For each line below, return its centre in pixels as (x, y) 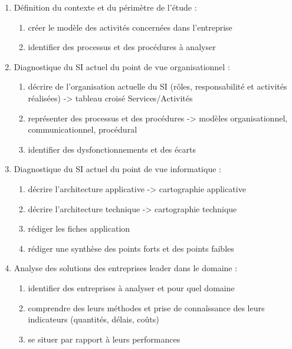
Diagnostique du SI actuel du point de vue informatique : (117, 169)
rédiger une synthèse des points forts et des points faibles (131, 248)
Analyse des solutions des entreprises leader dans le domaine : (126, 268)
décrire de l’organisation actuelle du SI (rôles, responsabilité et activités (158, 86)
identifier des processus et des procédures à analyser (122, 47)
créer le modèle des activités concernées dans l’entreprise (130, 27)
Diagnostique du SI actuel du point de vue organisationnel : (122, 66)
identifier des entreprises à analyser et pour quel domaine (131, 287)
